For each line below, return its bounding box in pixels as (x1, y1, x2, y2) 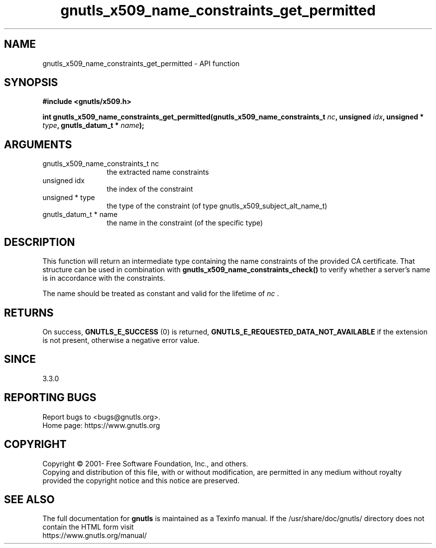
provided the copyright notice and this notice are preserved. (42, 476, 240, 485)
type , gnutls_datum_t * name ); (42, 121, 144, 130)
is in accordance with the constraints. (42, 274, 165, 283)
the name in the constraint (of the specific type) (107, 219, 263, 227)
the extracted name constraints (107, 168, 209, 177)
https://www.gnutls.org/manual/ (42, 531, 147, 540)
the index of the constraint (107, 185, 193, 194)
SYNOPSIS (4, 76, 58, 89)
